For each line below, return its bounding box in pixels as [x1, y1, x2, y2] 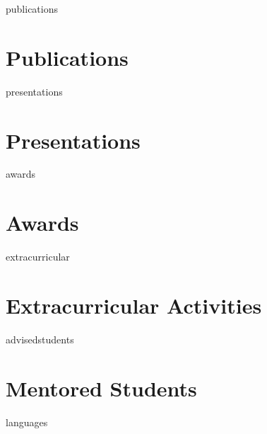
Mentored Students [6, 373, 197, 402]
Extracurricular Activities [6, 290, 262, 319]
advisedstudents [6, 331, 74, 346]
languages [6, 414, 48, 429]
